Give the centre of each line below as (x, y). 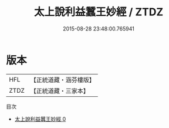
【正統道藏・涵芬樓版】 (63, 80)
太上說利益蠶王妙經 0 (40, 119)
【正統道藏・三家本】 (60, 90)
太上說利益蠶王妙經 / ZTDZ (99, 12)
